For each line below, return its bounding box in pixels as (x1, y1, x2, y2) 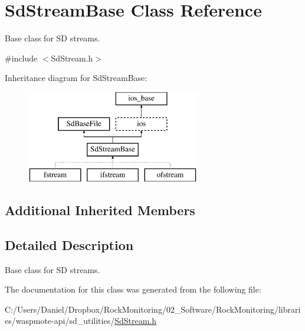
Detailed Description (5, 235, 134, 254)
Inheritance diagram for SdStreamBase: (5, 72, 147, 84)
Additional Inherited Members (5, 201, 195, 219)
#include (5, 51, 38, 64)
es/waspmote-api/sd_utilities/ (5, 314, 115, 327)
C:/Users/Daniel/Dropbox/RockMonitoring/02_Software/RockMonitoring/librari (5, 303, 301, 315)
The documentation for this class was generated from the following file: (5, 283, 261, 296)
